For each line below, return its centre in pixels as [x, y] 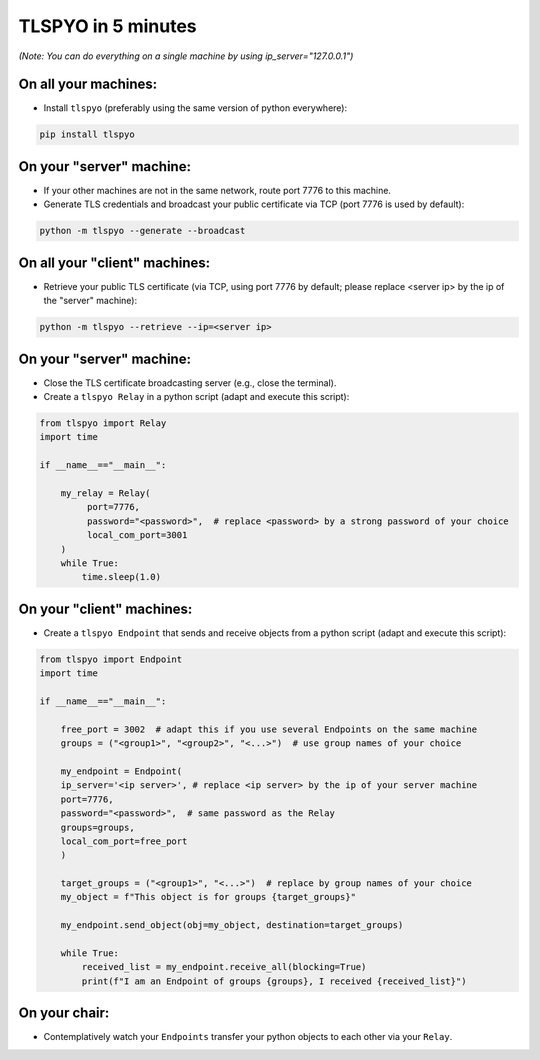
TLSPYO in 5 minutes [107, 26]
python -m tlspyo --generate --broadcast [142, 231]
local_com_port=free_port [124, 841]
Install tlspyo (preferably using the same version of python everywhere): [195, 108]
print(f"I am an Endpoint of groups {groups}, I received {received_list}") [274, 981]
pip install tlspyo [87, 134]
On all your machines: [88, 84]
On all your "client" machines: [114, 262]
